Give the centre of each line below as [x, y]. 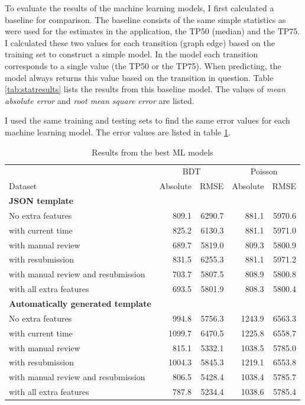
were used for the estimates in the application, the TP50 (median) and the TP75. [152, 31]
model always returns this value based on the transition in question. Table [139, 77]
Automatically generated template [80, 303]
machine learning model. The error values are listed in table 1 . [118, 132]
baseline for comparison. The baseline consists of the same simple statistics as [145, 19]
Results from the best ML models [152, 152]
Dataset [23, 186]
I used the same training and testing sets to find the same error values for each [147, 120]
